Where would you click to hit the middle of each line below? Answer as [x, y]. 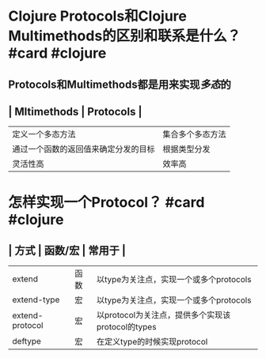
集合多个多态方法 [195, 134]
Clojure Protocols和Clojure [98, 16]
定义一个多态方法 [44, 134]
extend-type [36, 300]
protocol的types [126, 327]
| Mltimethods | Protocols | [75, 111]
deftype [27, 341]
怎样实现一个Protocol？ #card [106, 202]
